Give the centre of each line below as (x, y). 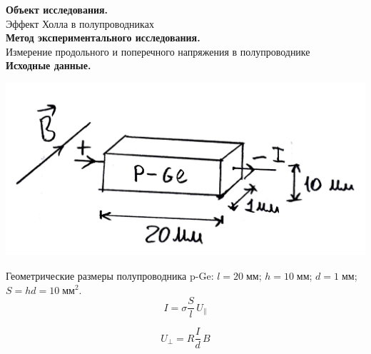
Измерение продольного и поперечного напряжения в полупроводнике (158, 51)
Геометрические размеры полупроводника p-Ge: (110, 275)
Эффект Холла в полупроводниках (80, 23)
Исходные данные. (49, 65)
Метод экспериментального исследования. (103, 37)
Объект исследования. (57, 9)
